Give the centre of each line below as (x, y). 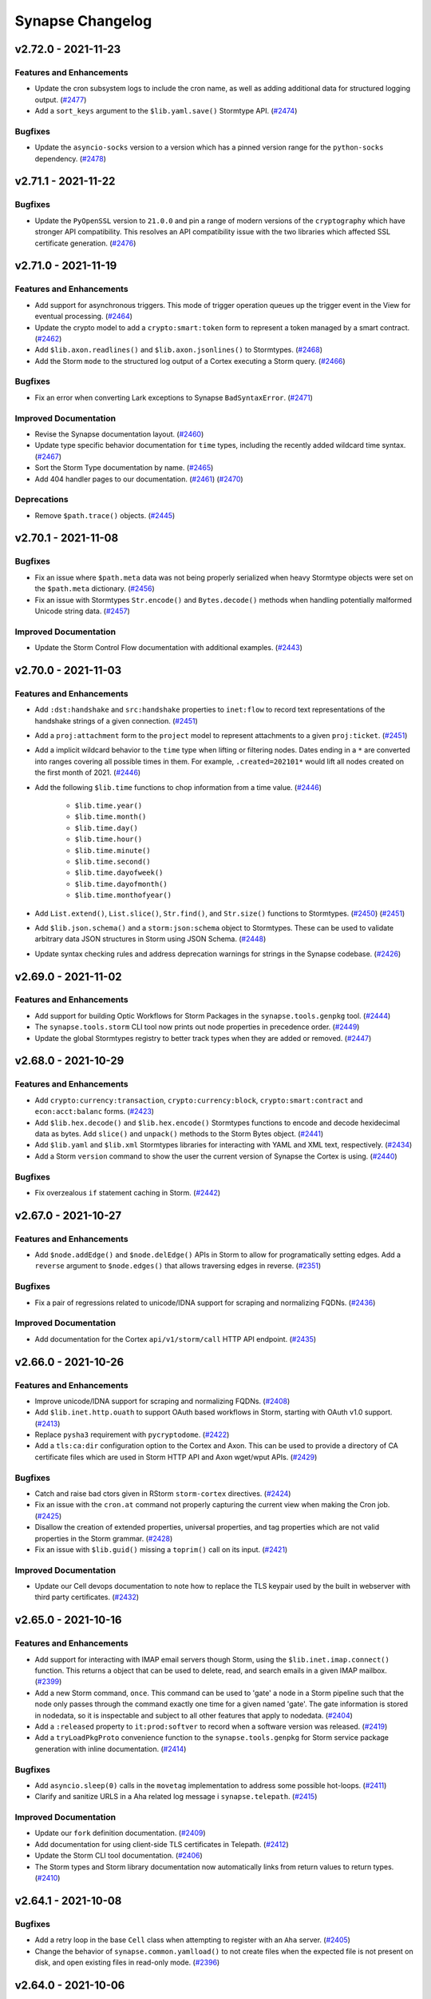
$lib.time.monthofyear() (123, 895)
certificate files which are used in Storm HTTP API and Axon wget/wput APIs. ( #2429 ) (176, 1457)
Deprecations (42, 500)
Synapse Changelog (83, 21)
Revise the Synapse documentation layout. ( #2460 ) (119, 434)
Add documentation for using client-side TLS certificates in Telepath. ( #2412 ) (162, 1844)
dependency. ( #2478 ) (71, 158)
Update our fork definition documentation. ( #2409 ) (121, 1833)
